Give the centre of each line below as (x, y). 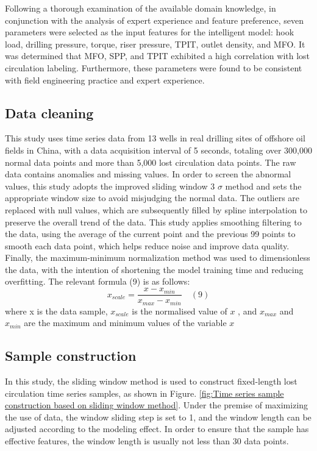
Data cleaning (49, 112)
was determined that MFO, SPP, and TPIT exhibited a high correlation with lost (158, 56)
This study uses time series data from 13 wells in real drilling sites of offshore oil (155, 138)
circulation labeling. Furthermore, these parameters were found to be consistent (154, 67)
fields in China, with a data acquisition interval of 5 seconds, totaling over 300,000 (159, 150)
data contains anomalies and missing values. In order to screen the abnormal (148, 174)
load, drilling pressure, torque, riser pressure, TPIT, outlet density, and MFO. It (155, 44)
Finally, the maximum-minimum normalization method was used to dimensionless (158, 257)
